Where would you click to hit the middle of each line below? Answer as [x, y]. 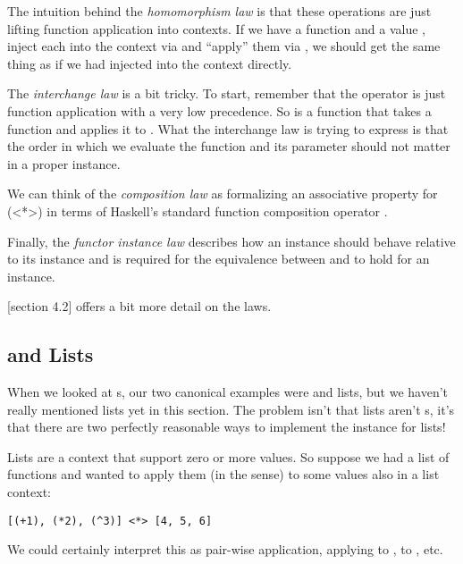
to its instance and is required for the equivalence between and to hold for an [219, 259]
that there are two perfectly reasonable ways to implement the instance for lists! [227, 427]
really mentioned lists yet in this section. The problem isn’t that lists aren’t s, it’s [231, 409]
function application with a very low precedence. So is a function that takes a [219, 110]
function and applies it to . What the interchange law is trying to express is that [228, 128]
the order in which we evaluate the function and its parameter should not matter [229, 146]
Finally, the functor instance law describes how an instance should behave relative [231, 241]
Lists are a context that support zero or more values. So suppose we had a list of [228, 456]
